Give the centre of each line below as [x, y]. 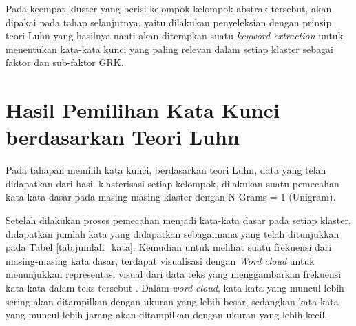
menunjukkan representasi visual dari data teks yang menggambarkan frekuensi [174, 274]
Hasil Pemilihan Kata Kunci [143, 110]
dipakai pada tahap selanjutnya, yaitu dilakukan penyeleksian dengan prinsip [169, 22]
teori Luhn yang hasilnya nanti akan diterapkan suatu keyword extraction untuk [175, 35]
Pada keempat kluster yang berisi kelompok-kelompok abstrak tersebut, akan [169, 8]
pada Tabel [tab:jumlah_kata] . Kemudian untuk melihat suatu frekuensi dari [169, 247]
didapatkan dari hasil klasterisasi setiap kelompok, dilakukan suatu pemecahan [172, 183]
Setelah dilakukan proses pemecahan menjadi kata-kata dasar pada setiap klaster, [178, 220]
